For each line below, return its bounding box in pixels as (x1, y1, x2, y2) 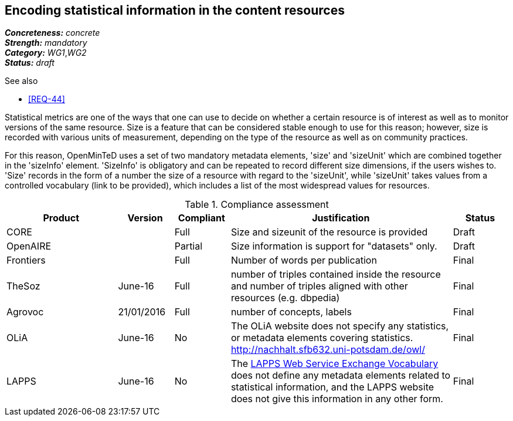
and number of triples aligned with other (230, 280, 408, 292)
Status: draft (5, 58, 55, 68)
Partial (174, 240, 203, 252)
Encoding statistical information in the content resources (5, 3, 345, 18)
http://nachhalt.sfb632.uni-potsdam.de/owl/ (230, 343, 425, 356)
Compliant (178, 212, 225, 224)
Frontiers (6, 254, 46, 267)
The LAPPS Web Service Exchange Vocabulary (230, 358, 439, 370)
